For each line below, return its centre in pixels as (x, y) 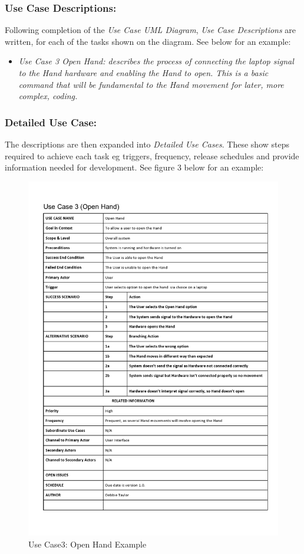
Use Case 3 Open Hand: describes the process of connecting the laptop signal (156, 61)
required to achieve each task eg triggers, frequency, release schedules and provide (152, 155)
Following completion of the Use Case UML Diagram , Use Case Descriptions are (151, 30)
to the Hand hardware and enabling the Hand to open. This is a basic (143, 73)
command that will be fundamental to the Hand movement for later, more (151, 84)
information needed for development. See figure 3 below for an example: (134, 167)
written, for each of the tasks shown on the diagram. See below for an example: (148, 41)
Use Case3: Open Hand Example (87, 544)
